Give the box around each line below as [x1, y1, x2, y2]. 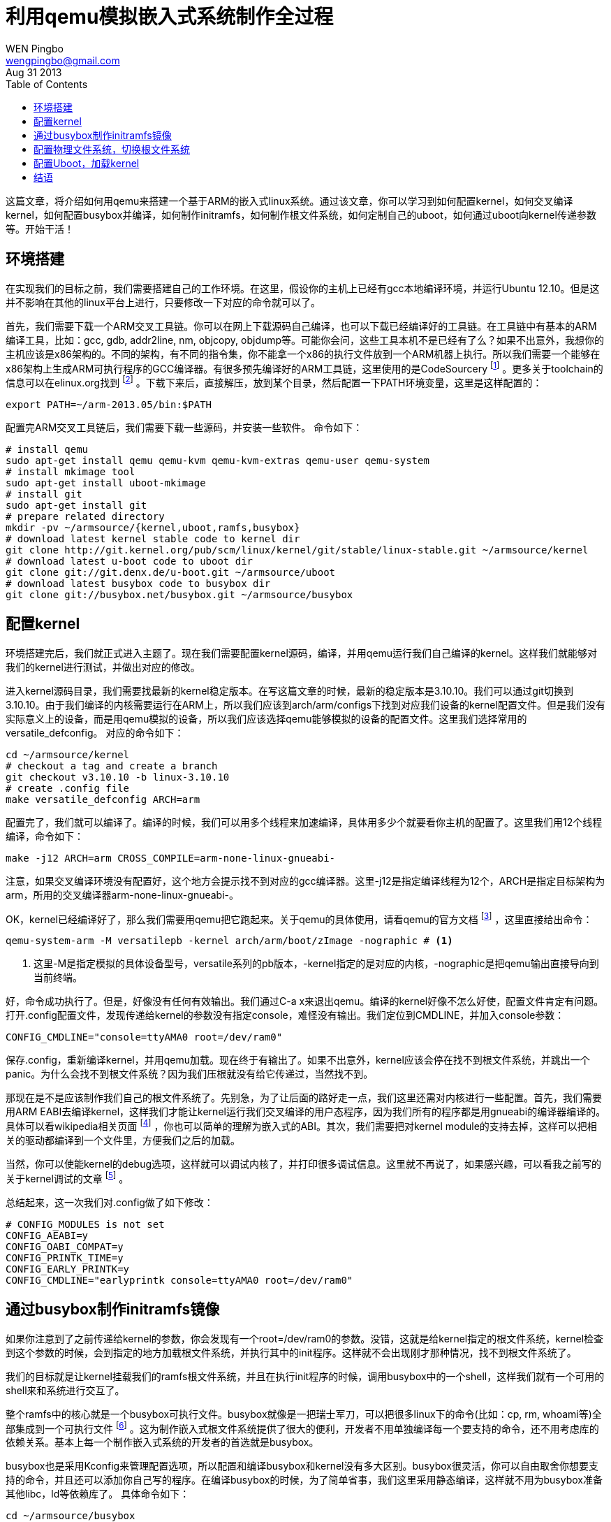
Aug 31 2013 [6, 66, 62, 78]
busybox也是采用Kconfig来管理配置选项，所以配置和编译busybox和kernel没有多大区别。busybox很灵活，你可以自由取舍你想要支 [6, 1460, 598, 1472]
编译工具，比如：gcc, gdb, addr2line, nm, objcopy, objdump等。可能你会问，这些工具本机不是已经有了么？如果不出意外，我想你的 [6, 333, 605, 346]
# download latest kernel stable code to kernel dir [6, 532, 300, 544]
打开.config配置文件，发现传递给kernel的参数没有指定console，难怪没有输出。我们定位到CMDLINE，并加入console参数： [6, 1009, 565, 1022]
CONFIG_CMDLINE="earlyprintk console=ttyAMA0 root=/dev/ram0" [6, 1274, 353, 1286]
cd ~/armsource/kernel [6, 748, 130, 760]
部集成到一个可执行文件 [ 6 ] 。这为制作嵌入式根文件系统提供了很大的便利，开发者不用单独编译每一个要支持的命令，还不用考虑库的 [6, 1420, 599, 1435]
